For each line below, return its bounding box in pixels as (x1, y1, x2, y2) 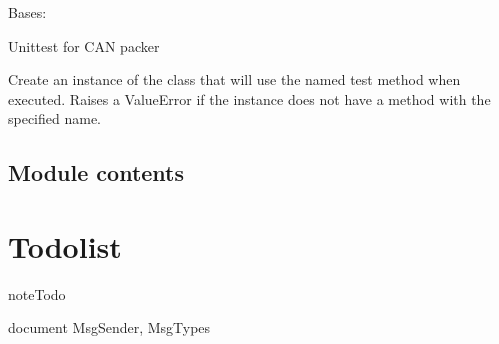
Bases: (8, 2, 47, 22)
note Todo (8, 283, 66, 304)
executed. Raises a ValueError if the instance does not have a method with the (8, 88, 491, 109)
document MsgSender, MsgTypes (8, 317, 211, 338)
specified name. (8, 108, 102, 129)
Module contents (8, 157, 185, 188)
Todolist (8, 225, 122, 266)
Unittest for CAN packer (8, 35, 160, 56)
